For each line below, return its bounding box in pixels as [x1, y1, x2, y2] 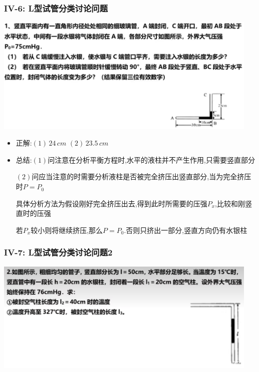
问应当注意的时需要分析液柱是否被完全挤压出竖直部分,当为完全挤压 [32, 171, 251, 182]
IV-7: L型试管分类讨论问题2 [4, 246, 113, 259]
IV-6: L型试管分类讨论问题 [4, 2, 108, 14]
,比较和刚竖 [215, 198, 252, 208]
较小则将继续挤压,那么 [31, 224, 103, 235]
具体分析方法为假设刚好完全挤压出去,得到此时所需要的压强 [16, 198, 207, 208]
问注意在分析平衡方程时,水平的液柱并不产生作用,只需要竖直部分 [48, 154, 255, 165]
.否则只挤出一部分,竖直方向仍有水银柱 [124, 224, 247, 235]
